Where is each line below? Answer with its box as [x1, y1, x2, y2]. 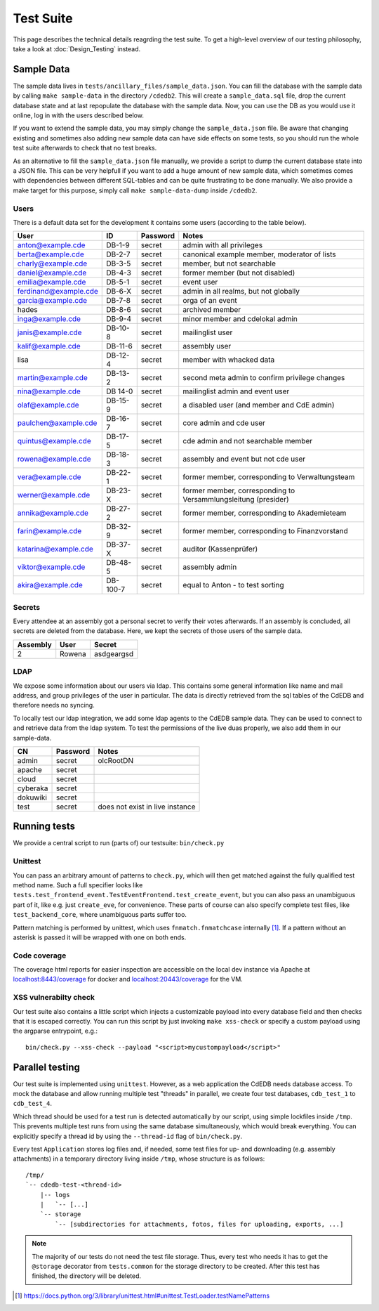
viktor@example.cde [17, 562, 86, 572]
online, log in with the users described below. [13, 111, 144, 119]
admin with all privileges [182, 240, 263, 250]
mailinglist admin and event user [182, 386, 290, 396]
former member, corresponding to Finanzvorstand [182, 526, 348, 536]
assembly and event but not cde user [182, 454, 306, 464]
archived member [182, 305, 241, 315]
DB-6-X [106, 287, 132, 296]
